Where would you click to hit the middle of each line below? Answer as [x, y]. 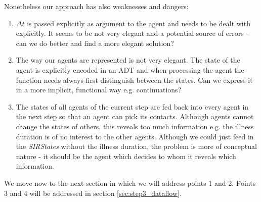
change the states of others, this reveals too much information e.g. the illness [135, 126]
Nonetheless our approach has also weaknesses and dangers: [96, 6]
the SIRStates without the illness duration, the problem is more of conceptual [136, 146]
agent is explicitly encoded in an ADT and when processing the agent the [130, 69]
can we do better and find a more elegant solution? [95, 43]
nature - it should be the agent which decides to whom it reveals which [126, 156]
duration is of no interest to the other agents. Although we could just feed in [135, 136]
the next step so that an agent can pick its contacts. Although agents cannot [135, 116]
